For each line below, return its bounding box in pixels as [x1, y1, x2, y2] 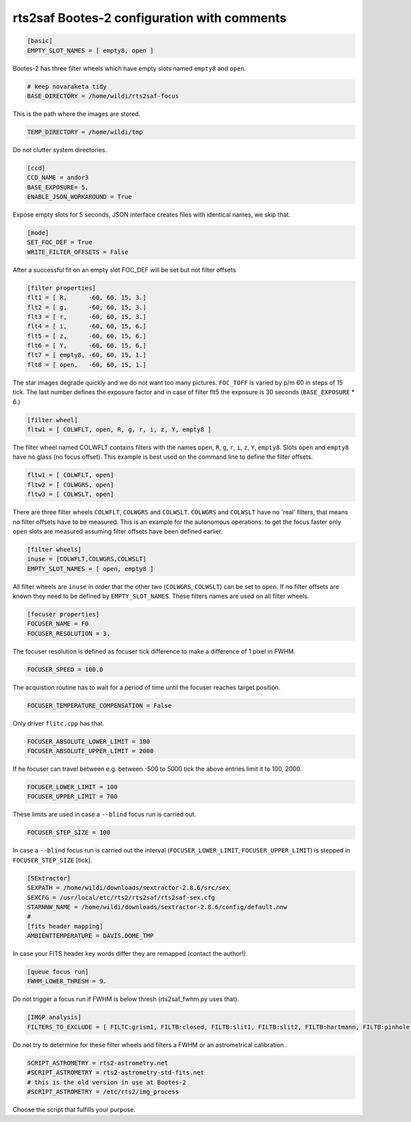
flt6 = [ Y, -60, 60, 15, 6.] [27, 342, 147, 350]
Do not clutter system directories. [12, 145, 108, 154]
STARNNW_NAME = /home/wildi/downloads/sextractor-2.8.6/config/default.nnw [27, 903, 288, 911]
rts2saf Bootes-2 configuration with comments [12, 10, 287, 25]
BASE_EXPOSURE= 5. [27, 183, 89, 191]
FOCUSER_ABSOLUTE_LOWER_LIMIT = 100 [27, 737, 151, 745]
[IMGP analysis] [27, 1014, 82, 1021]
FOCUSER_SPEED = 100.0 [27, 665, 103, 673]
